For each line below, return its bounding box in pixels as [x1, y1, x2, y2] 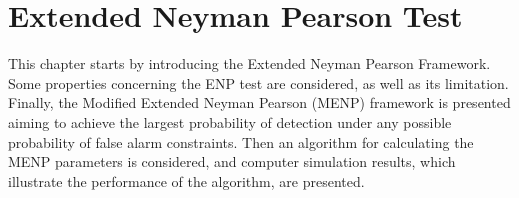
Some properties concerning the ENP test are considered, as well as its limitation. [8, 72, 509, 93]
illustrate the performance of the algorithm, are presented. [8, 170, 365, 191]
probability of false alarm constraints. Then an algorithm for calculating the [8, 131, 474, 152]
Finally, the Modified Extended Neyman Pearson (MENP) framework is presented [8, 92, 511, 113]
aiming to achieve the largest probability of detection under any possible [8, 111, 452, 132]
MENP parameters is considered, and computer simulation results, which [8, 151, 456, 172]
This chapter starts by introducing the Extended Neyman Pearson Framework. [8, 53, 491, 74]
